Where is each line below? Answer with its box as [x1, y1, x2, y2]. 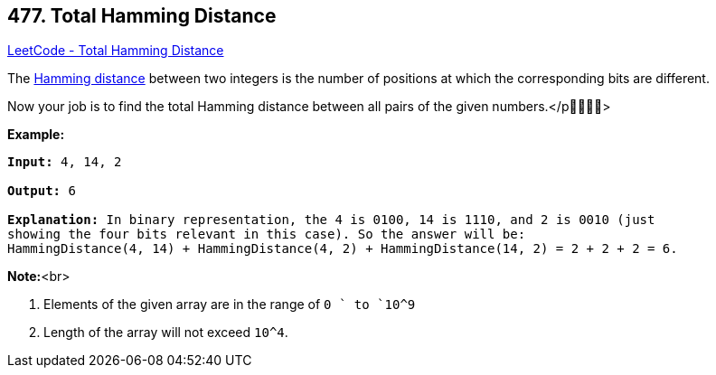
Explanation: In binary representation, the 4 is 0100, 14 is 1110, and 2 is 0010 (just [7, 212, 655, 228]
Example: [7, 127, 65, 143]
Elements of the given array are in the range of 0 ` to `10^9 [43, 296, 416, 313]
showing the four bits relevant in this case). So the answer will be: [7, 227, 526, 242]
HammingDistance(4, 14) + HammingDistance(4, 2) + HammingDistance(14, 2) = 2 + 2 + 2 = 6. [7, 241, 678, 257]
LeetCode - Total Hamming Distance [7, 42, 224, 59]
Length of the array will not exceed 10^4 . [43, 324, 288, 341]
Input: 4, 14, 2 [7, 155, 122, 170]
